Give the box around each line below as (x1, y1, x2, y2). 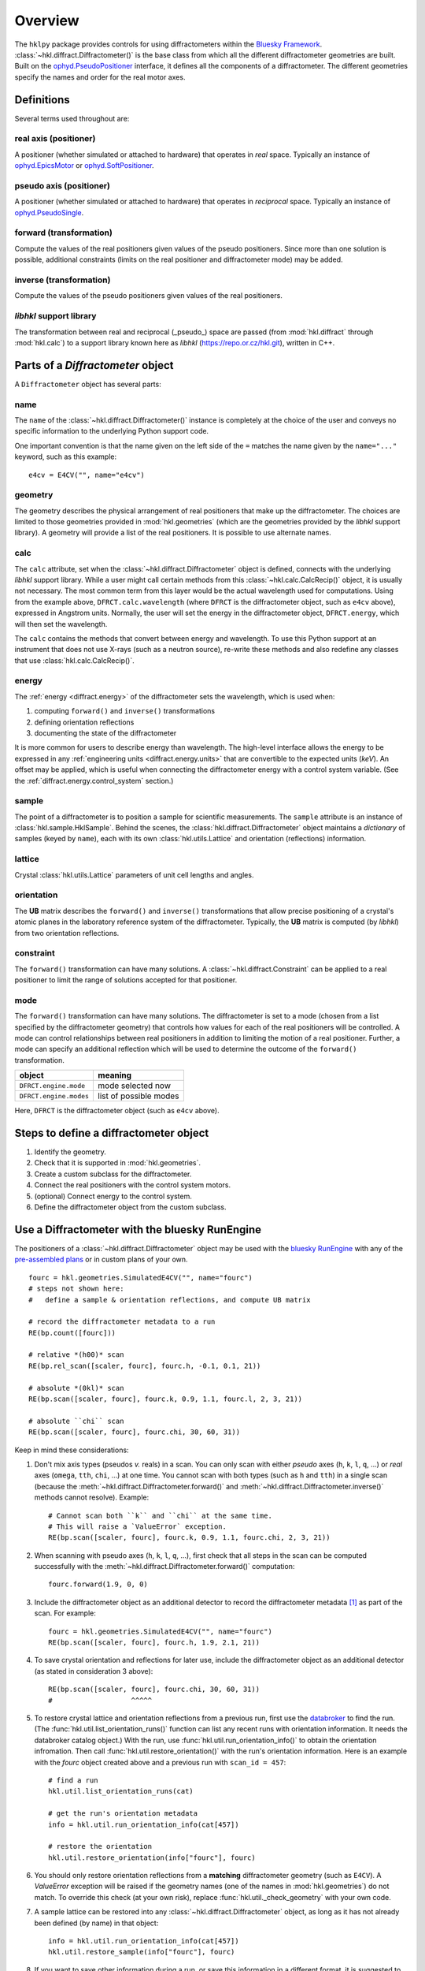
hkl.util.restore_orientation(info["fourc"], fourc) (48, 1853, 256, 1862)
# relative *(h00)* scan (28, 1351, 124, 1359)
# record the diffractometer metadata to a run (28, 1317, 216, 1326)
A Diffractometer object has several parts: (14, 379, 161, 389)
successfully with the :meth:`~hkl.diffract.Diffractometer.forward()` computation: (34, 1562, 295, 1571)
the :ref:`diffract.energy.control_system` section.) (14, 776, 174, 785)
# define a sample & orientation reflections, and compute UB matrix (28, 1295, 311, 1304)
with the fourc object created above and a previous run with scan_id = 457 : (34, 1757, 286, 1767)
